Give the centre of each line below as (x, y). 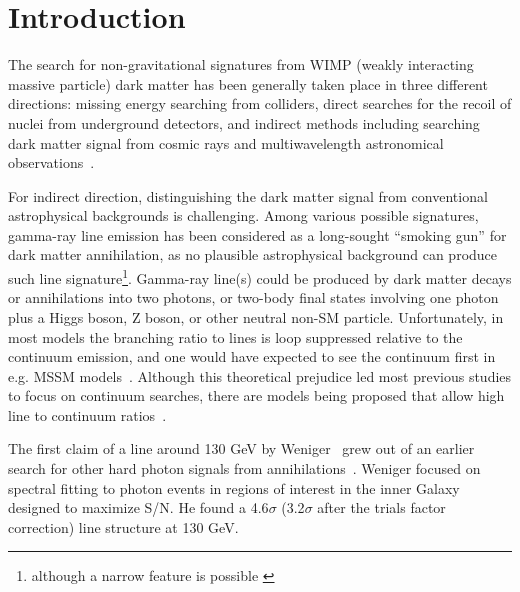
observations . (51, 162)
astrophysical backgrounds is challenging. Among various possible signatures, (243, 215)
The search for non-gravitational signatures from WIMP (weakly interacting (241, 64)
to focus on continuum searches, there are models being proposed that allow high (256, 395)
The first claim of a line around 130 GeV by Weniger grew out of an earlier (241, 448)
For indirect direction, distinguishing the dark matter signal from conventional (248, 195)
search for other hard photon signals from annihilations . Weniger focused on (244, 468)
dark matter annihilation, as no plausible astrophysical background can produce (253, 254)
